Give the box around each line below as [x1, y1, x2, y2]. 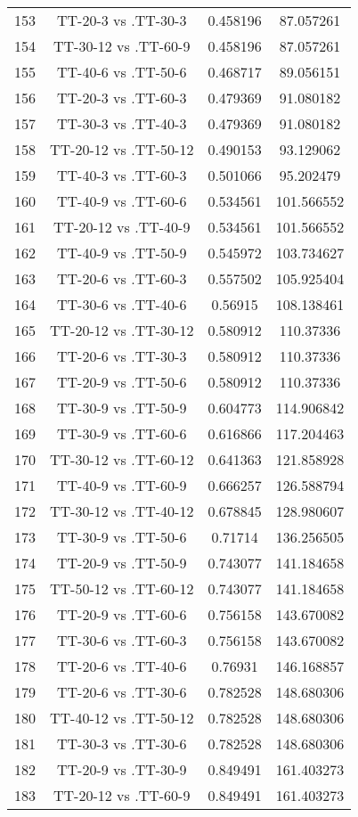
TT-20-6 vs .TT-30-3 [57, 346, 187, 366]
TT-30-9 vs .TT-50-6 [57, 527, 187, 547]
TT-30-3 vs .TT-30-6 [57, 733, 187, 754]
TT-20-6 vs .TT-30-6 [57, 682, 187, 702]
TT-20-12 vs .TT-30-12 [50, 320, 194, 340]
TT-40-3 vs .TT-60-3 [57, 165, 187, 185]
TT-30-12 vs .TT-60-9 [53, 36, 191, 56]
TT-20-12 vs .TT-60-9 [53, 785, 191, 805]
